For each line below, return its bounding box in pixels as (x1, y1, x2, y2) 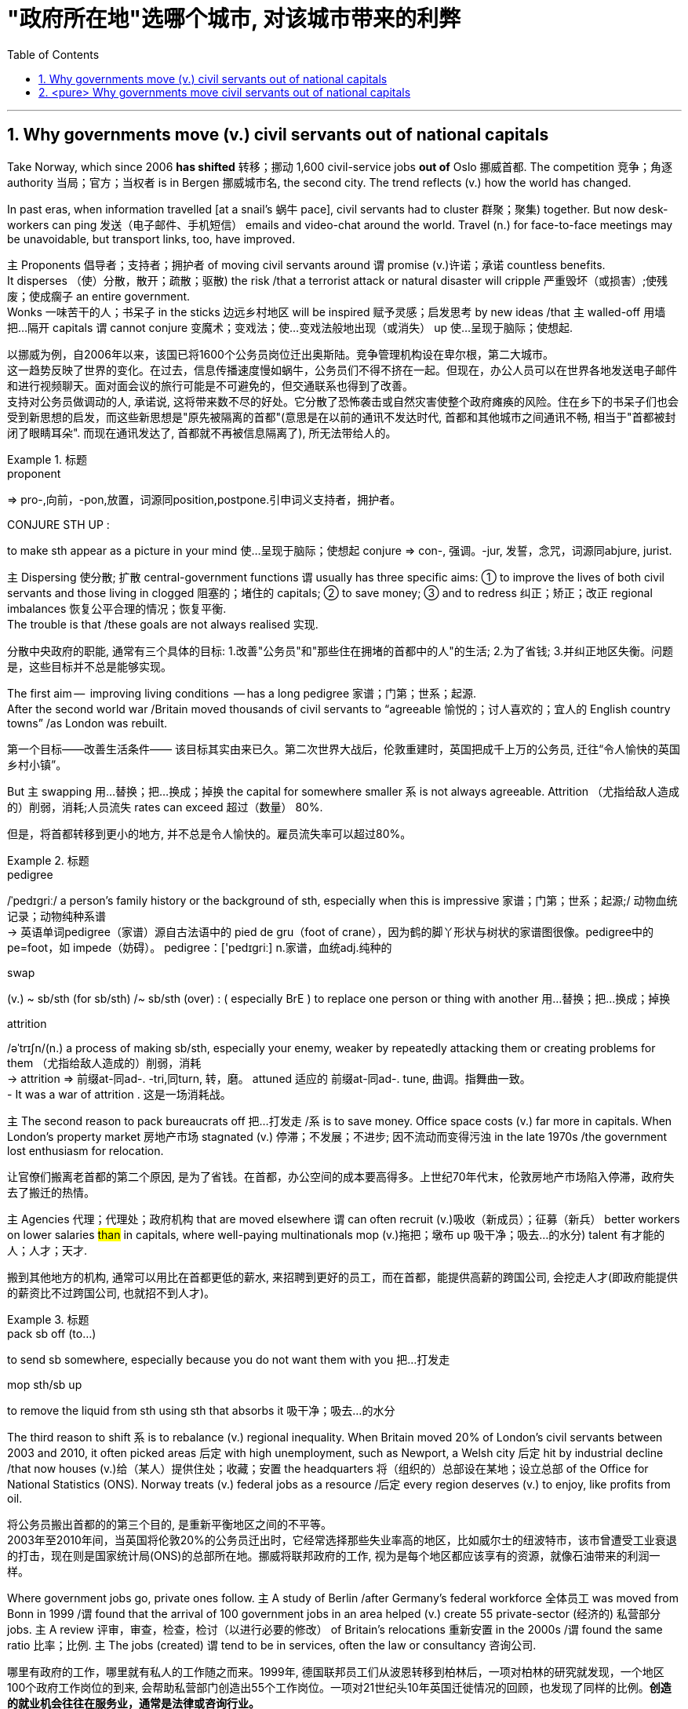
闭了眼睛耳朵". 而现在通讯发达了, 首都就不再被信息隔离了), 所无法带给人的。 (7, 425, 397, 439)
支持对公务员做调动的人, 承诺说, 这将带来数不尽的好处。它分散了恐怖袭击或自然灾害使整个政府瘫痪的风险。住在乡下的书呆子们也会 (7, 394, 679, 408)
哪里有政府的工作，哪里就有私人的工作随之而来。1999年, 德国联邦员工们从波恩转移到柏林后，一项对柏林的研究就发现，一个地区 (7, 1664, 664, 1678)
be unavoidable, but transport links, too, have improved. (7, 231, 296, 246)
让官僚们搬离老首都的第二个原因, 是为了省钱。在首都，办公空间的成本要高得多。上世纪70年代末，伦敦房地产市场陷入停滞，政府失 (7, 1169, 675, 1183)
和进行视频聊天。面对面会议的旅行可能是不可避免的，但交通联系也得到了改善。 (7, 378, 413, 392)
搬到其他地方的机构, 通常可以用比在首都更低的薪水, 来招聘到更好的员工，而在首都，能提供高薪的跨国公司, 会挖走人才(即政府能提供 (7, 1270, 679, 1284)
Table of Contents (7, 47, 100, 61)
